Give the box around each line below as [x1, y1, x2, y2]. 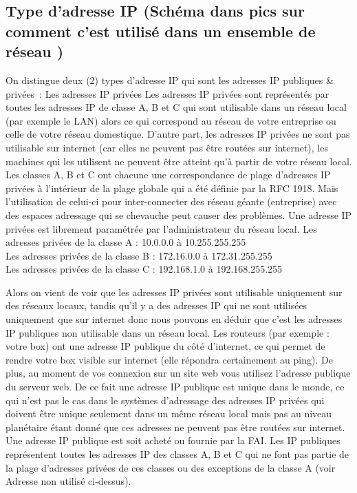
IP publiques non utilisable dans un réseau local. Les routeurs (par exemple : [6, 325, 329, 339]
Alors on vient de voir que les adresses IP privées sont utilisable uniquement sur [6, 284, 343, 299]
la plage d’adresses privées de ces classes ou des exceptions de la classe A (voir [6, 460, 336, 474]
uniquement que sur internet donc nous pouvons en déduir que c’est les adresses [6, 312, 343, 326]
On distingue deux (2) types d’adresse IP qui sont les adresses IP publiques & [6, 72, 334, 87]
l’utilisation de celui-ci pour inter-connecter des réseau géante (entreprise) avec [6, 194, 337, 209]
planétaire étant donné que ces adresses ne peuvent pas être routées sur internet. [6, 419, 345, 434]
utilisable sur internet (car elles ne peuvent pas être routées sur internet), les [6, 140, 328, 154]
